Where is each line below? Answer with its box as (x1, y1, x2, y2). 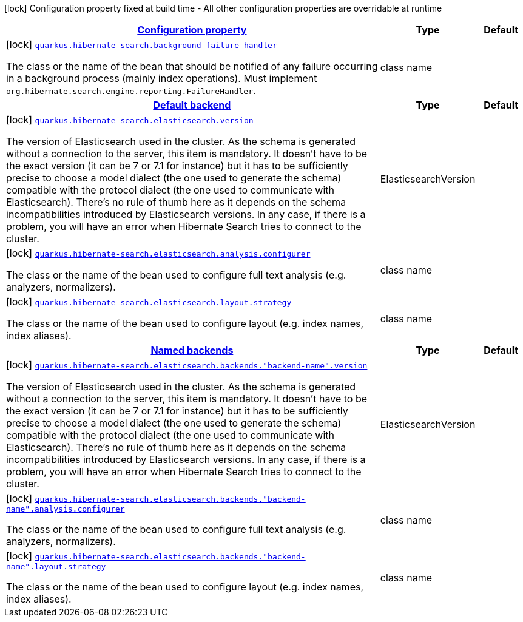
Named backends (150, 344, 234, 356)
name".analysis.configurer (6, 504, 125, 513)
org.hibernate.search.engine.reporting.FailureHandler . (6, 84, 256, 96)
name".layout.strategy (6, 562, 106, 571)
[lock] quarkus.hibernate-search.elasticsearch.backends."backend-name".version (6, 359, 368, 371)
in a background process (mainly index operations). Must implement (6, 72, 317, 84)
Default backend (153, 99, 231, 111)
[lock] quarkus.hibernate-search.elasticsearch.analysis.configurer (6, 247, 311, 259)
